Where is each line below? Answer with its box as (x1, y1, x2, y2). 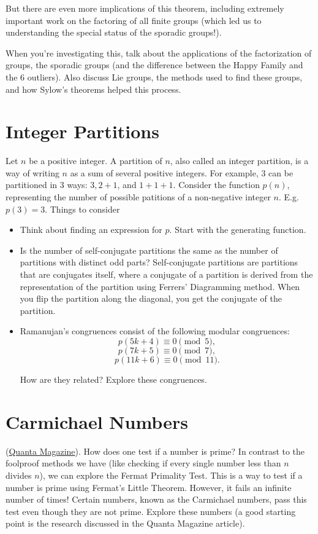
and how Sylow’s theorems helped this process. (6, 82, 181, 95)
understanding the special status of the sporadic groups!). (6, 26, 222, 39)
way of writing (6, 166, 59, 179)
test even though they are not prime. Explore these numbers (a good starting (6, 505, 296, 517)
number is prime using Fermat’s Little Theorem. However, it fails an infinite (6, 481, 292, 493)
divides (6, 468, 32, 481)
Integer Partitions (6, 119, 159, 144)
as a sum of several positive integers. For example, (70, 166, 259, 179)
